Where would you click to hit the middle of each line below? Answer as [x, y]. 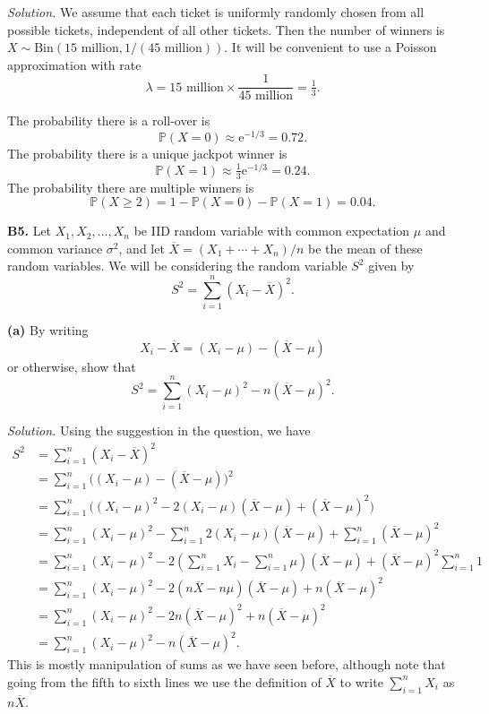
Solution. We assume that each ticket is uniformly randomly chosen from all [216, 12]
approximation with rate [74, 64]
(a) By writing [48, 330]
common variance [55, 248]
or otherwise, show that [72, 366]
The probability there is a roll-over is [109, 120]
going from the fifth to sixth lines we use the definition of [164, 681]
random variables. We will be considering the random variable [177, 266]
